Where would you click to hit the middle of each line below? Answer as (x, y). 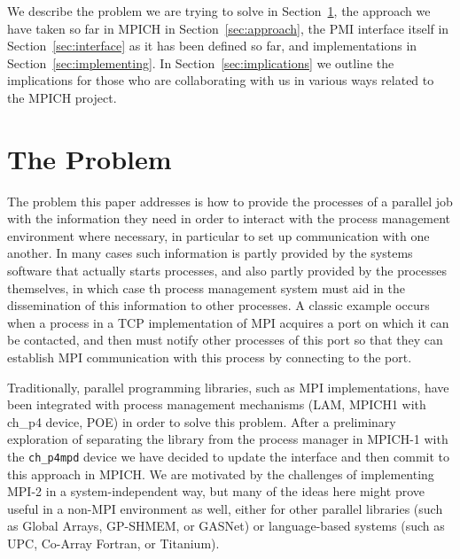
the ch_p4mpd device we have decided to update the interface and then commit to (229, 456)
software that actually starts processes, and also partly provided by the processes (227, 271)
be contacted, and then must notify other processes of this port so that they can (225, 340)
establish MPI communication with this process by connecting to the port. (210, 357)
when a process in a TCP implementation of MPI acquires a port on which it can (228, 322)
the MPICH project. (62, 97)
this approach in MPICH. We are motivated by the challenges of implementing (221, 474)
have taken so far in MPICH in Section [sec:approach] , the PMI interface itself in (228, 28)
